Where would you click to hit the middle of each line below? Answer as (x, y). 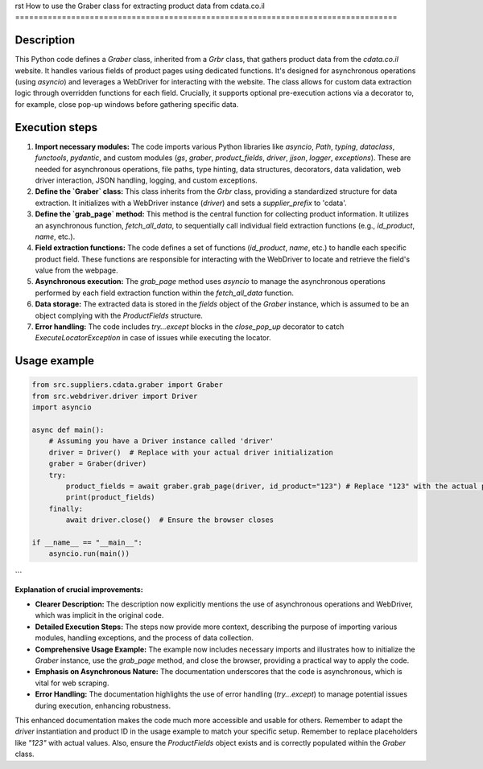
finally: (66, 508)
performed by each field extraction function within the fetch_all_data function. (164, 293)
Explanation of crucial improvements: (79, 589)
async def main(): (68, 430)
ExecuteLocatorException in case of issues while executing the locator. (153, 338)
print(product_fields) (111, 498)
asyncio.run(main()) (89, 554)
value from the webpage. (76, 270)
